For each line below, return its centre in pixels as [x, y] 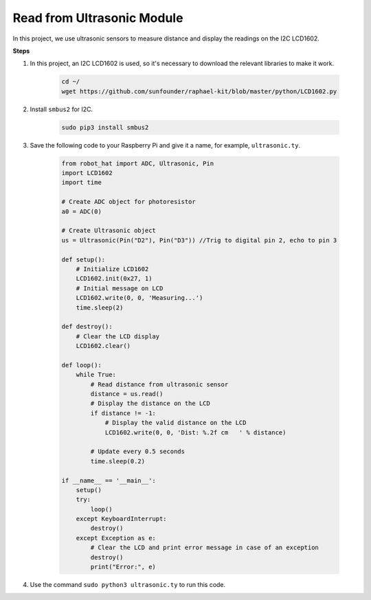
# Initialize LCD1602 [112, 269]
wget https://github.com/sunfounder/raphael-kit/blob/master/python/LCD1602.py [199, 91]
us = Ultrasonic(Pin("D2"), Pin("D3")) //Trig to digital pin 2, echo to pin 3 [199, 240]
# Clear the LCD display [118, 336]
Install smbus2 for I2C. [61, 109]
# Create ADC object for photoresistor [128, 202]
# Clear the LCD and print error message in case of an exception [205, 548]
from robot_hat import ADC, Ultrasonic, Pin [138, 163]
